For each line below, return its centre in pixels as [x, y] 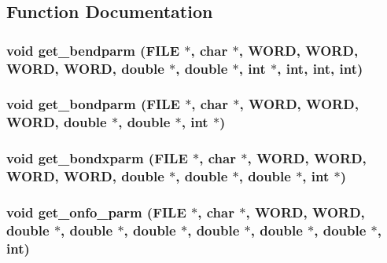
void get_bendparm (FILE [93, 50]
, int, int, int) [320, 68]
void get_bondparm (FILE [93, 104]
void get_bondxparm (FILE [97, 158]
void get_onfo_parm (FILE [96, 212]
